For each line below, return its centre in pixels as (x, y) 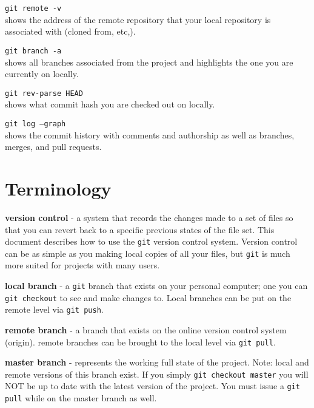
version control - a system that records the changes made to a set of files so (149, 217)
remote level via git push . (54, 309)
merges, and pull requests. (53, 147)
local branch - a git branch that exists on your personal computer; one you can (156, 285)
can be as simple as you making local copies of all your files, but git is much (148, 253)
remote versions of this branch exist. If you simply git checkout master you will (157, 374)
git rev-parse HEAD (44, 93)
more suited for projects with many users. (82, 265)
